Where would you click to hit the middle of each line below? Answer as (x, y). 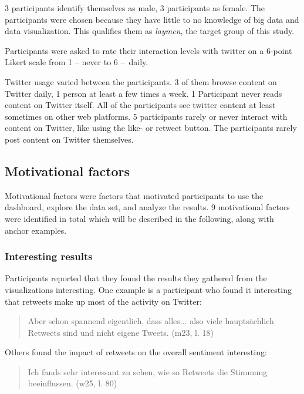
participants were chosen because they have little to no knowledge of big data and (152, 19)
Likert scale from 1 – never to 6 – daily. (77, 62)
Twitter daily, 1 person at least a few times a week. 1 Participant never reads (143, 93)
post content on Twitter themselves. (69, 139)
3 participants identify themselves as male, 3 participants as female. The (135, 8)
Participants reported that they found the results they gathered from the (136, 278)
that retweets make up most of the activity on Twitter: (103, 301)
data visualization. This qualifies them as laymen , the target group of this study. (150, 31)
